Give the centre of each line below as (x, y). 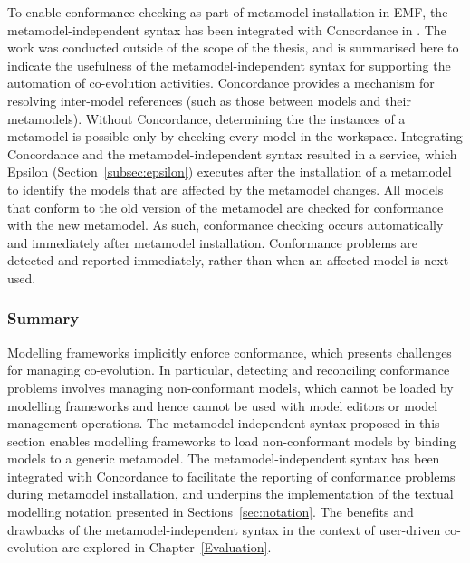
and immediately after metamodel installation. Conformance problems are (212, 242)
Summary (43, 318)
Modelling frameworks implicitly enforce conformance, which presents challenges (230, 352)
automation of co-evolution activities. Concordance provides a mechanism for (221, 83)
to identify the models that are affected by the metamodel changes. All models (225, 189)
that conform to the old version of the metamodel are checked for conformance (225, 207)
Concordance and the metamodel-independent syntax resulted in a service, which (232, 153)
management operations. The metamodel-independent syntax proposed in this (224, 423)
